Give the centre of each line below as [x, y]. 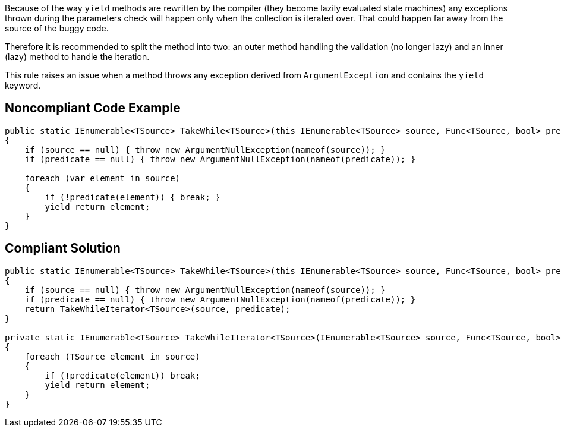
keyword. [23, 85]
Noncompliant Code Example [93, 108]
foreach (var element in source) [103, 178]
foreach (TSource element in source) [112, 356]
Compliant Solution [63, 248]
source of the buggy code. [57, 28]
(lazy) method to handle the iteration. [77, 57]
